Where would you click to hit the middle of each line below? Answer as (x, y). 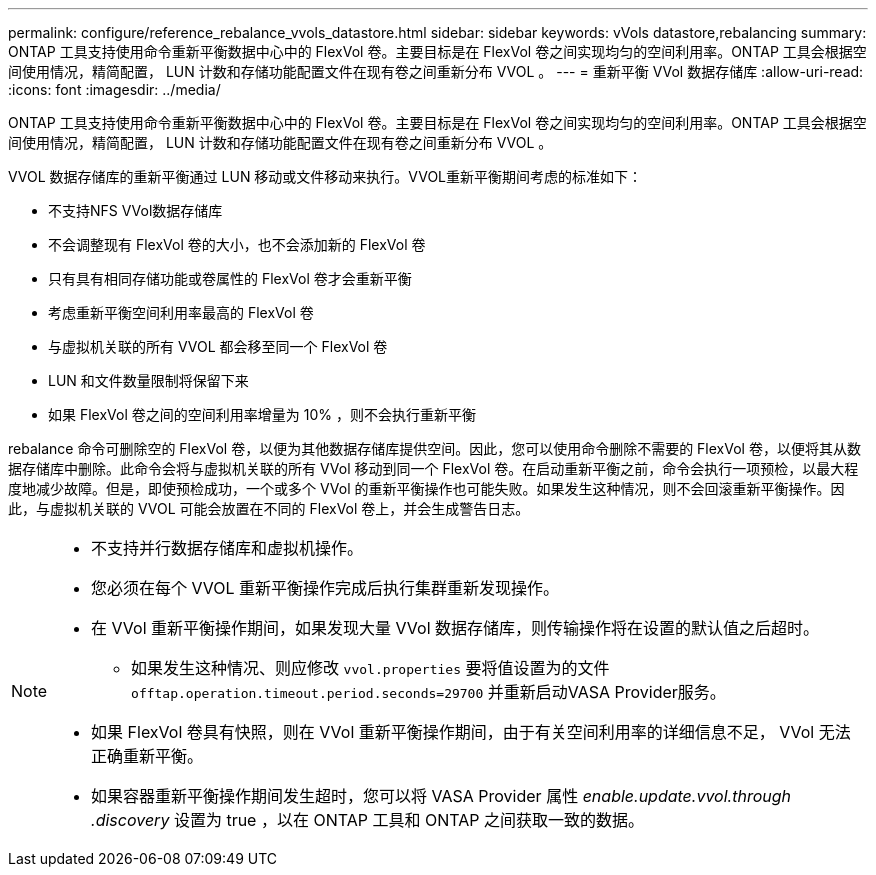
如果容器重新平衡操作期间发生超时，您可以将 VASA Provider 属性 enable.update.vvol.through (441, 796)
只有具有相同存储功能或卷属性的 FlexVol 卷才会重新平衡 (230, 278)
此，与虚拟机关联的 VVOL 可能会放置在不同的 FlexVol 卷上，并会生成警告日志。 (269, 508)
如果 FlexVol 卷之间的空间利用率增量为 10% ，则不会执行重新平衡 (262, 414)
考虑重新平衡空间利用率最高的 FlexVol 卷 (181, 312)
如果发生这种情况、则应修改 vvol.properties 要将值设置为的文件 (370, 668)
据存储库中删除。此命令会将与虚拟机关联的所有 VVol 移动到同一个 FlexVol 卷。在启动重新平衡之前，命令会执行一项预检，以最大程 (433, 468)
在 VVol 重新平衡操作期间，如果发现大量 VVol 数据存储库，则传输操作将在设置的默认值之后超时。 (455, 628)
